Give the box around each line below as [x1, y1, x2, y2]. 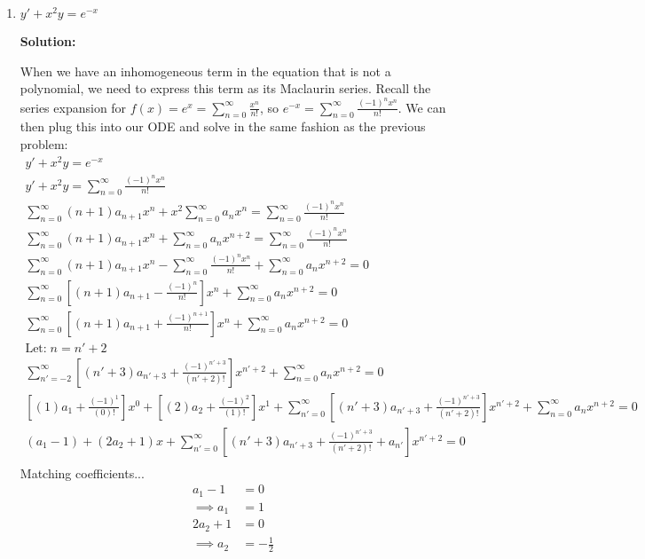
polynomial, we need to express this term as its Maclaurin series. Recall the [20, 79, 431, 98]
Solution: [20, 32, 76, 50]
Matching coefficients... [20, 463, 145, 482]
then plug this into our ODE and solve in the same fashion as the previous [20, 117, 426, 136]
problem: [20, 135, 68, 154]
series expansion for [20, 98, 127, 116]
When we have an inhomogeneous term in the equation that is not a [20, 61, 391, 80]
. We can [397, 98, 446, 116]
